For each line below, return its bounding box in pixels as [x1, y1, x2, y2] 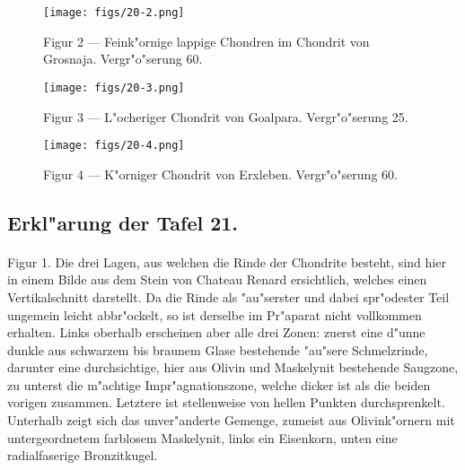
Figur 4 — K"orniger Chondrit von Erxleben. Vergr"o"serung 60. [43, 164, 398, 183]
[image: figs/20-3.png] [43, 81, 185, 94]
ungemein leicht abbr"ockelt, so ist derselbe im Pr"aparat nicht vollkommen [7, 305, 422, 324]
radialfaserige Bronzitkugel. [7, 446, 158, 465]
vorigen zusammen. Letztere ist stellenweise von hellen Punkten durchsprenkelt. [7, 393, 445, 412]
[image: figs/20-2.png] [43, 6, 185, 19]
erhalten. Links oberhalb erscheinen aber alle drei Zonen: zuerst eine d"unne [7, 323, 426, 342]
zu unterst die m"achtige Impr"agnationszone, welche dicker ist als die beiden [7, 375, 431, 394]
